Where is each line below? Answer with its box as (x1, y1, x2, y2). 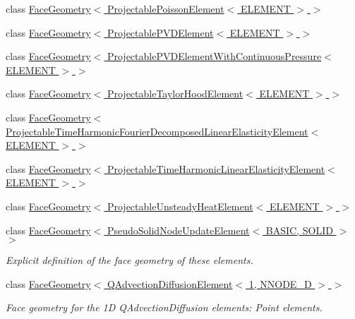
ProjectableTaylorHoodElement (107, 86, 243, 101)
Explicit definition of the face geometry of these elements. (6, 253, 253, 267)
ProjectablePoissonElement (107, 1, 224, 16)
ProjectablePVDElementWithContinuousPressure (107, 49, 322, 64)
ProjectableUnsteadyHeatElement (107, 198, 253, 213)
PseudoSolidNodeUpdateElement (107, 222, 250, 237)
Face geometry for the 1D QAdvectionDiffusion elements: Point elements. (6, 300, 323, 315)
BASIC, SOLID (265, 222, 333, 237)
